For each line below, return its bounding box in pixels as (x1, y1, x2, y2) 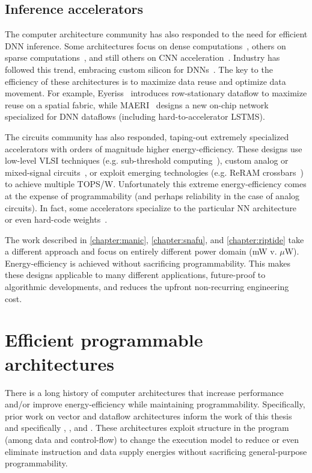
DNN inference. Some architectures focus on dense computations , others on (5, 39, 286, 52)
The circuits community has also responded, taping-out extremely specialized (5, 130, 289, 143)
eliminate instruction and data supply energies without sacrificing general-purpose (5, 445, 307, 457)
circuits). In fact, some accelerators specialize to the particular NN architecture (5, 201, 297, 214)
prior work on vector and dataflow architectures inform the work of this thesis (5, 409, 292, 422)
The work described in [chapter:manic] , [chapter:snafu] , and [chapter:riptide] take (5, 233, 304, 246)
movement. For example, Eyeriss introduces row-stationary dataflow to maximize (5, 87, 307, 99)
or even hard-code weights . (5, 213, 108, 226)
